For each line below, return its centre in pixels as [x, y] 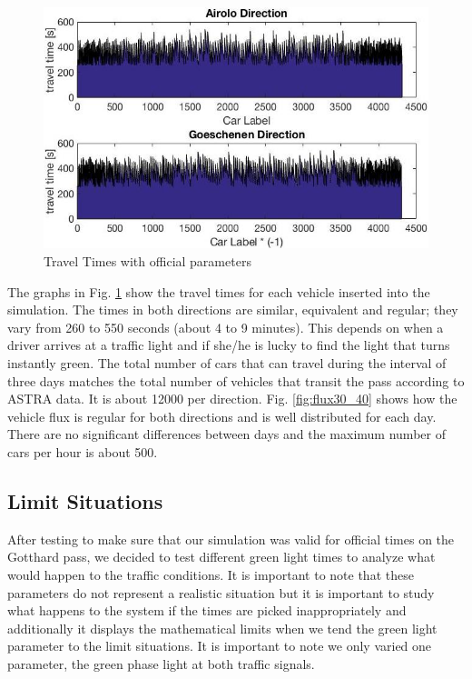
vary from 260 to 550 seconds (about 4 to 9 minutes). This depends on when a [226, 327]
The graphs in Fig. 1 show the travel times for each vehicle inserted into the [219, 291]
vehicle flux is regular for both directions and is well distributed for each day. [222, 416]
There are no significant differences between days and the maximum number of [226, 434]
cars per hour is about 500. [83, 451]
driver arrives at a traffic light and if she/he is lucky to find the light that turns [229, 345]
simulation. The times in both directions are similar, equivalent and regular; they [233, 310]
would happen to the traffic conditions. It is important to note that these [211, 574]
